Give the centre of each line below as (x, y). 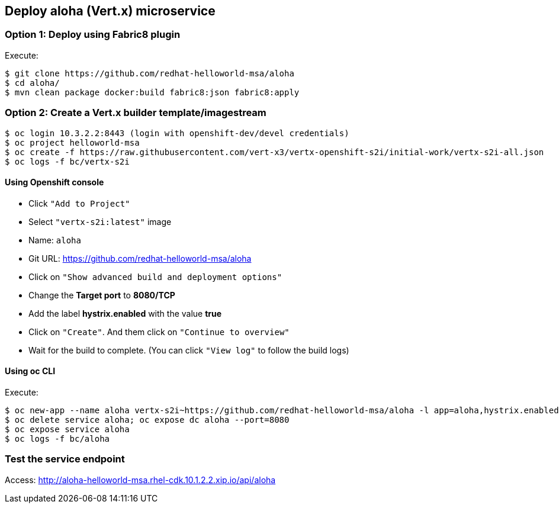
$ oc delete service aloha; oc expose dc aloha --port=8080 (147, 419)
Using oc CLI (30, 371)
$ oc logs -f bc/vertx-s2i (67, 161)
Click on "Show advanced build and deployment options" (155, 276)
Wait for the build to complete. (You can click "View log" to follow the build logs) (189, 350)
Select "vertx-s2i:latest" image (100, 221)
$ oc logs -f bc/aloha (57, 438)
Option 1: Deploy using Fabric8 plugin (93, 35)
